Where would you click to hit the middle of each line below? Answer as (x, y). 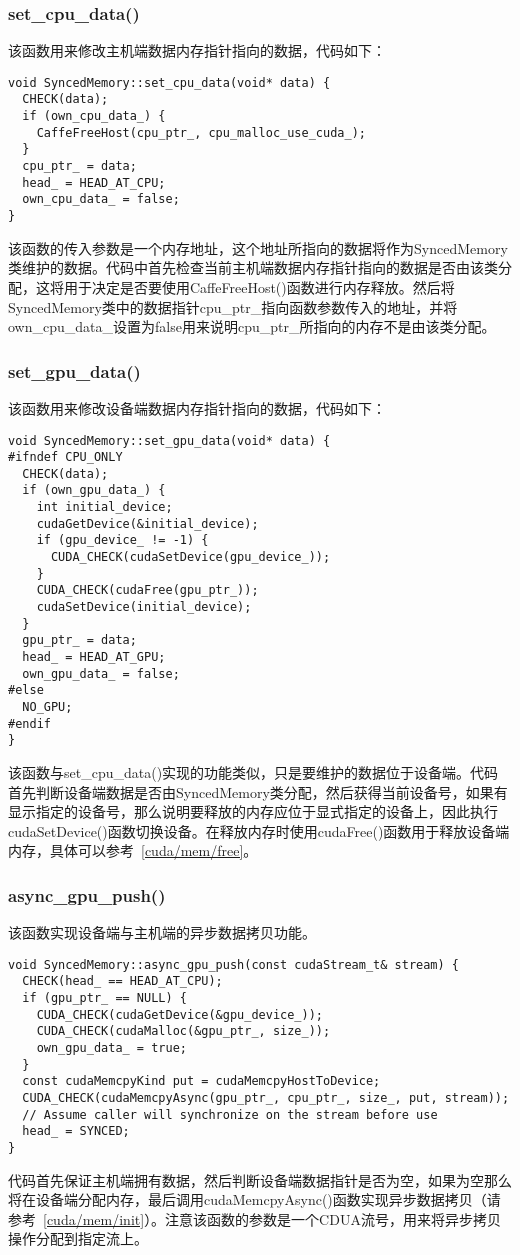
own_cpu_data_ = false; (101, 199)
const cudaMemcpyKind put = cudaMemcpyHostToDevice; (201, 1081)
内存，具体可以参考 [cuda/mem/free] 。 (133, 850)
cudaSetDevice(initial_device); (144, 607)
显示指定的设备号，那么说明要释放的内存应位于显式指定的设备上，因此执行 (253, 811)
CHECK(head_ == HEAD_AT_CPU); (122, 981)
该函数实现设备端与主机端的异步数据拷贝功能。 (162, 932)
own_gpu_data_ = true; (111, 1048)
